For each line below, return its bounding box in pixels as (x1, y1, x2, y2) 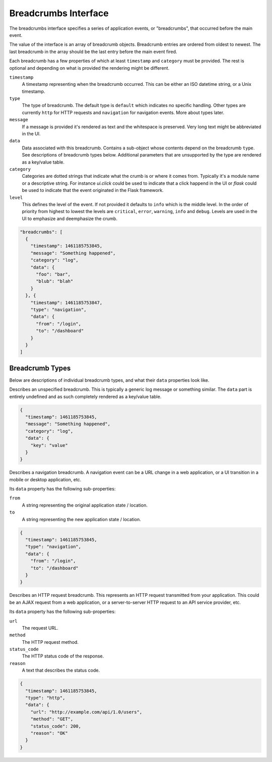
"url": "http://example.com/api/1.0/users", (30, 709, 143, 715)
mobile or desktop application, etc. (9, 476, 82, 482)
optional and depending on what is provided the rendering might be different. (9, 65, 170, 71)
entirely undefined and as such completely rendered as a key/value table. (9, 393, 162, 399)
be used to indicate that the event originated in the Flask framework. (22, 187, 164, 193)
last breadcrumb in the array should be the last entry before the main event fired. (9, 48, 177, 55)
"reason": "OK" (30, 730, 68, 736)
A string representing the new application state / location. (22, 516, 141, 522)
